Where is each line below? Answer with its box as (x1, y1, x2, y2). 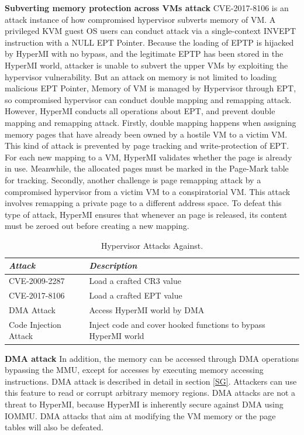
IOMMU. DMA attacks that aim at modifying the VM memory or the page (5, 409, 276, 422)
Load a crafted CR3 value (89, 275, 181, 287)
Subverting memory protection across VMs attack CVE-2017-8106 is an (5, 2, 289, 13)
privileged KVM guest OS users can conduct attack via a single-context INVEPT (5, 25, 296, 37)
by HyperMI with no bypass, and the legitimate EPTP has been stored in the (5, 47, 284, 60)
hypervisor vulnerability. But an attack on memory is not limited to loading (5, 70, 277, 83)
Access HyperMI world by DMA (89, 304, 205, 316)
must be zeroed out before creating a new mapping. (5, 220, 189, 232)
